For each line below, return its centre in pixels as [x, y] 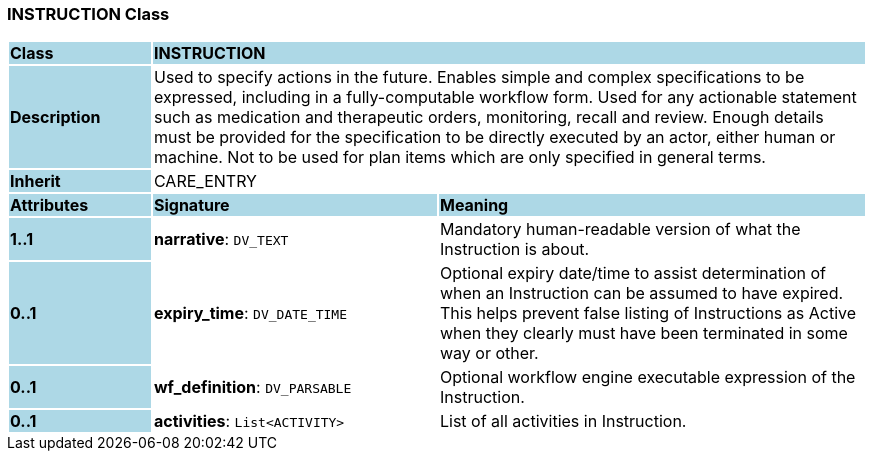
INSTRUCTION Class [88, 14]
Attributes [49, 205]
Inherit [35, 181]
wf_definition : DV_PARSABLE [252, 387]
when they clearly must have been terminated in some [643, 333]
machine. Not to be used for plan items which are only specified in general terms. [459, 157]
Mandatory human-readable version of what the [620, 229]
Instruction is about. [514, 249]
